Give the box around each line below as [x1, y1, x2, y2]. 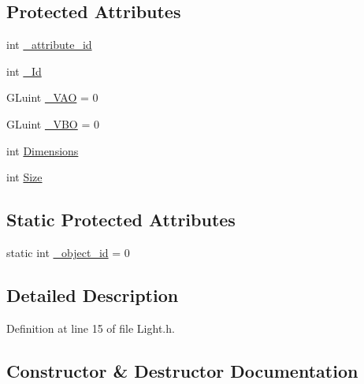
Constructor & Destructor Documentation [6, 358, 358, 382]
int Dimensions [6, 142, 79, 158]
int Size [6, 169, 43, 185]
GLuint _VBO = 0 [6, 115, 99, 132]
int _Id [6, 62, 42, 79]
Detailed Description [6, 282, 179, 307]
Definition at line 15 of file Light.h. [6, 319, 175, 336]
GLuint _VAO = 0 [6, 89, 98, 106]
